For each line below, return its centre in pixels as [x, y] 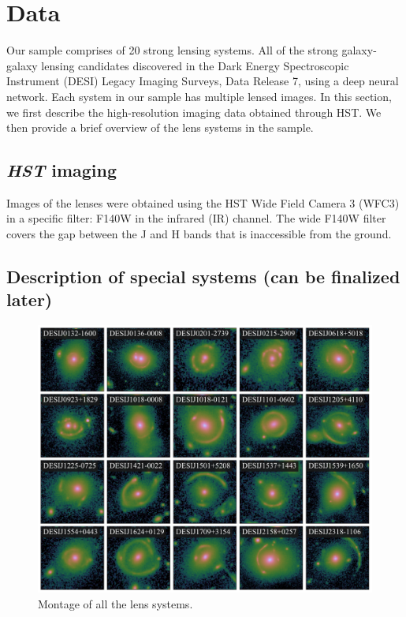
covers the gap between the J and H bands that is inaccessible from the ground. [199, 234]
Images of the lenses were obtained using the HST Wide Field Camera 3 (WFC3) [203, 202]
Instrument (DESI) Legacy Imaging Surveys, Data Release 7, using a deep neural [203, 81]
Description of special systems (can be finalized [203, 277]
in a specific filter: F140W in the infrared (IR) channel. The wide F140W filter [196, 218]
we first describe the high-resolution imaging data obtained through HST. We [194, 112]
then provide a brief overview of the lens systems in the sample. [160, 127]
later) [30, 299]
